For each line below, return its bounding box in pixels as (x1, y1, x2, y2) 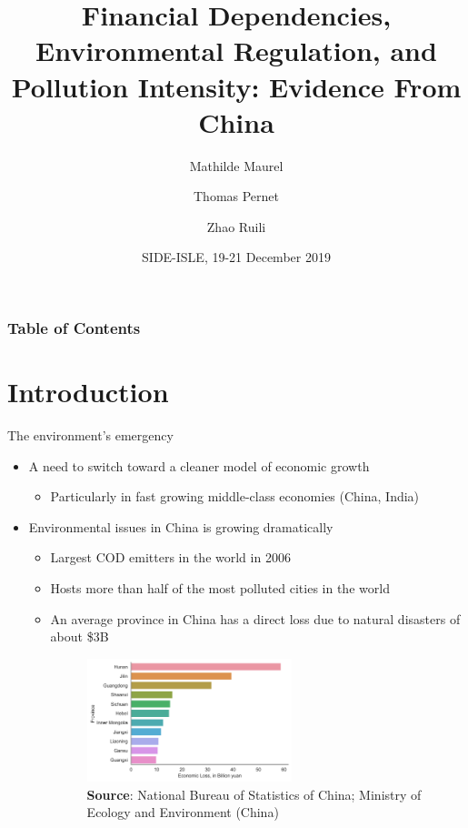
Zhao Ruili (206, 217, 266, 236)
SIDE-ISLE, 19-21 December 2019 (142, 247, 331, 267)
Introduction (7, 373, 169, 410)
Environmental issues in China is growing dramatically (28, 517, 334, 536)
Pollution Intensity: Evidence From (11, 67, 462, 105)
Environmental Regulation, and (35, 32, 437, 69)
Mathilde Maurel (189, 156, 284, 175)
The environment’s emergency (7, 426, 174, 445)
